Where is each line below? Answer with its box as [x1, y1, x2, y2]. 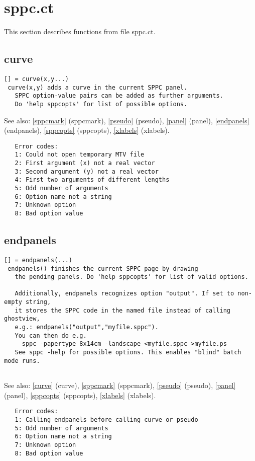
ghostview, [4, 315, 40, 323]
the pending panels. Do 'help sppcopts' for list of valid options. [15, 273, 248, 281]
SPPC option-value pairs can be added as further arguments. [15, 92, 223, 100]
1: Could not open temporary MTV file [15, 151, 145, 159]
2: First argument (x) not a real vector [15, 160, 155, 167]
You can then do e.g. [15, 332, 87, 339]
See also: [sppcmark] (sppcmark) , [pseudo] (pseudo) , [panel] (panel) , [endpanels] [4, 115, 249, 125]
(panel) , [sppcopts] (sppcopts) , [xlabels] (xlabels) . [4, 390, 156, 400]
